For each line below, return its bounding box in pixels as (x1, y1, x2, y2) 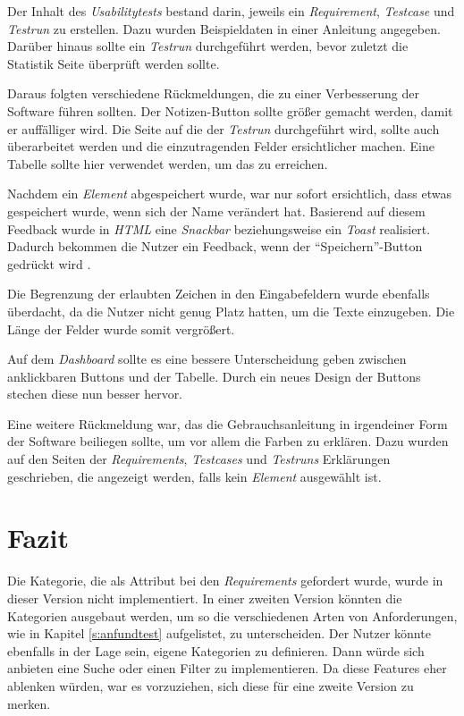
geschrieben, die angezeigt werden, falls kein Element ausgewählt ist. (7, 467, 382, 485)
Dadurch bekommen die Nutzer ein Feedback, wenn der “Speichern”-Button (7, 237, 423, 256)
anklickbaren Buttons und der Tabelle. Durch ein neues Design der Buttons (7, 366, 421, 385)
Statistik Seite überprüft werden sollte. (7, 54, 220, 72)
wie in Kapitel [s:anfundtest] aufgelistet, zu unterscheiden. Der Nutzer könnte (7, 624, 431, 643)
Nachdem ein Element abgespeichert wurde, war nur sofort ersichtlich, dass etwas (7, 184, 452, 203)
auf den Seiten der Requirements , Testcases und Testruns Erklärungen (7, 450, 391, 468)
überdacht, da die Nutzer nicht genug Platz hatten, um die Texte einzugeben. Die (7, 301, 455, 320)
